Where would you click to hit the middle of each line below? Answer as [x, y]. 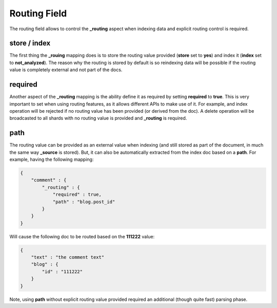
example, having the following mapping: [52, 159]
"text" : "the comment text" [68, 257]
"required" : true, [77, 194]
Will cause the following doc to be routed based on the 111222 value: [82, 236]
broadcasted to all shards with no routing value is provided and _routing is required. [98, 118]
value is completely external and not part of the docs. [66, 70]
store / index [30, 43]
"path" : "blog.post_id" [84, 202]
